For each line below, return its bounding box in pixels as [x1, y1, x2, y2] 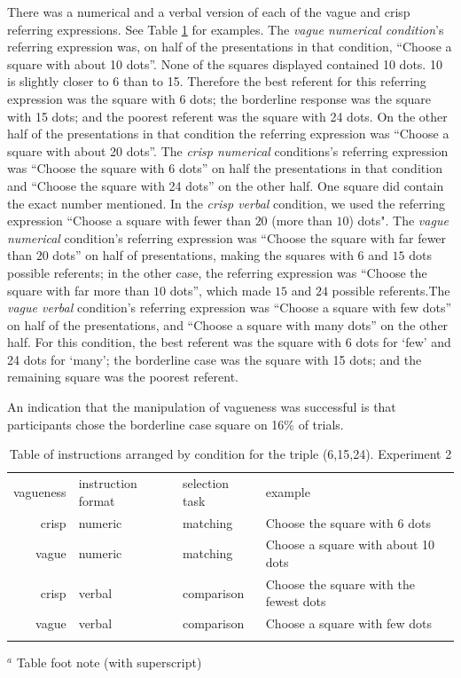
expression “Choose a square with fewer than [7, 211, 251, 230]
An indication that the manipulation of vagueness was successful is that [7, 398, 396, 416]
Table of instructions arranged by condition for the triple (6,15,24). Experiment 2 [9, 445, 452, 463]
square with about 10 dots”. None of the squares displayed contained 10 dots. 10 [7, 54, 442, 73]
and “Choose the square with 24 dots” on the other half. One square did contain [7, 176, 444, 194]
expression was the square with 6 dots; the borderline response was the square [7, 89, 432, 107]
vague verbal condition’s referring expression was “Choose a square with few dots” [7, 298, 452, 317]
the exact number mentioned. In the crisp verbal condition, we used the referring [7, 193, 445, 212]
